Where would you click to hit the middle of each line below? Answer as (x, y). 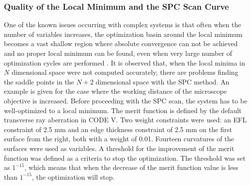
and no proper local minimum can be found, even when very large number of (118, 53)
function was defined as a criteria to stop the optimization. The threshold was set (125, 158)
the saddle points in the (39, 81)
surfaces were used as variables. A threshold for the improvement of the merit (119, 148)
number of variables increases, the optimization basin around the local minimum (123, 34)
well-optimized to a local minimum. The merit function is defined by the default (123, 110)
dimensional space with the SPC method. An (163, 81)
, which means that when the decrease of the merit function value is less (131, 167)
